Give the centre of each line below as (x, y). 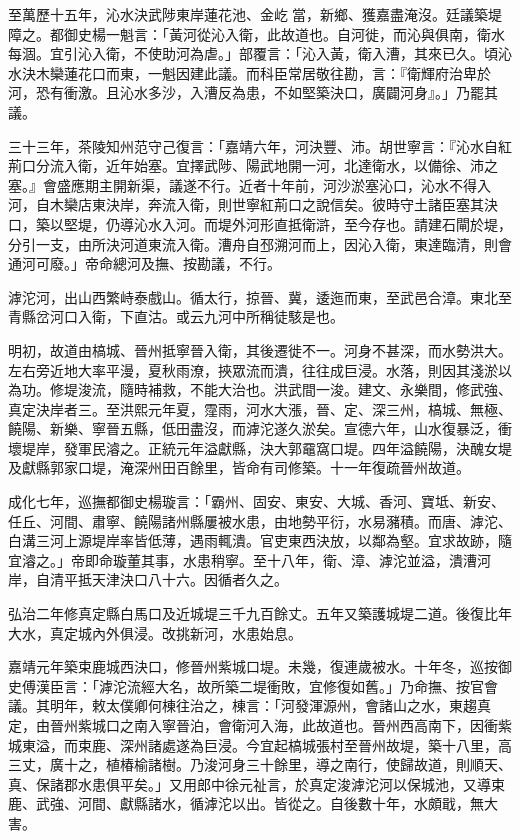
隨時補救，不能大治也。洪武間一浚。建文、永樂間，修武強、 (315, 389)
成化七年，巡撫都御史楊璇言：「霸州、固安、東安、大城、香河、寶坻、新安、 (256, 501)
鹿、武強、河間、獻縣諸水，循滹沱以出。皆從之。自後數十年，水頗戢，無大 (253, 803)
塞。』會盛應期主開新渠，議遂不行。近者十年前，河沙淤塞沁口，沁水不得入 (249, 184)
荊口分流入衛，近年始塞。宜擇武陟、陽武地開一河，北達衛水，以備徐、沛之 (253, 165)
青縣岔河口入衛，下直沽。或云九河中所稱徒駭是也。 (176, 316)
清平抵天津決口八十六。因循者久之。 (168, 579)
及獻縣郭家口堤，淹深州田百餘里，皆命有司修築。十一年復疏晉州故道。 (239, 467)
